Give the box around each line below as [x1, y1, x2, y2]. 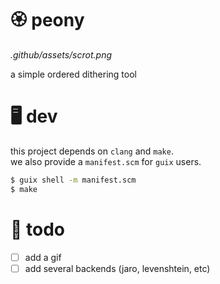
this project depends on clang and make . [10, 145, 174, 157]
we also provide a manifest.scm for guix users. [10, 155, 202, 167]
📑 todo [10, 218, 65, 241]
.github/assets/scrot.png [10, 48, 112, 61]
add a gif [24, 251, 62, 263]
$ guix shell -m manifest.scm [10, 175, 137, 185]
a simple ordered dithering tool [10, 68, 137, 80]
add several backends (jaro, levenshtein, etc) [24, 262, 211, 274]
